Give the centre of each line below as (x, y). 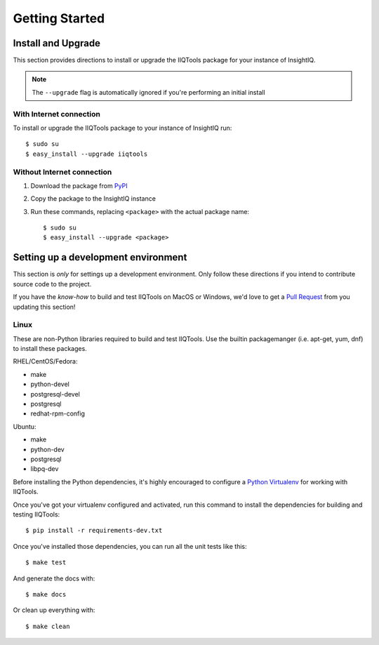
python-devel (50, 384)
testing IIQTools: (36, 514)
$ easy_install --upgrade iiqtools (87, 154)
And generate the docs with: (54, 578)
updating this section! (44, 307)
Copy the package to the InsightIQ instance (93, 199)
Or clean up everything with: (54, 610)
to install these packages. (50, 349)
